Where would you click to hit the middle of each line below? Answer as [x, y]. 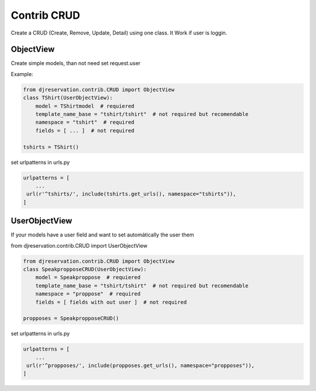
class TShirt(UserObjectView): [68, 98]
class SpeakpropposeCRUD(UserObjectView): [85, 269]
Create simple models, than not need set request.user [75, 63]
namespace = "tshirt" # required [85, 122]
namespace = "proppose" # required [88, 294]
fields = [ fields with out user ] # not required [111, 302]
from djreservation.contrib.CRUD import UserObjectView [79, 245]
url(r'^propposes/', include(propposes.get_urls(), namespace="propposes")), [140, 366]
